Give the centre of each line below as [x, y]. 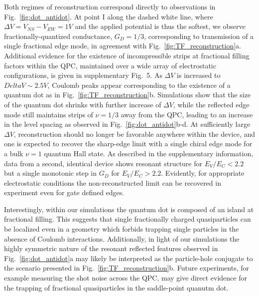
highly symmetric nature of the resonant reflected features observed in [111, 248]
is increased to [199, 75]
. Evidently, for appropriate [203, 173]
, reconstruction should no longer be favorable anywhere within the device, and [134, 134]
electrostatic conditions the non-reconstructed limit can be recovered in [113, 182]
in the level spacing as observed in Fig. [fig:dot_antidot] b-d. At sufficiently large [127, 124]
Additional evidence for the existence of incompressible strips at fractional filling [127, 55]
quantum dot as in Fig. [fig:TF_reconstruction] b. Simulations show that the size [128, 95]
